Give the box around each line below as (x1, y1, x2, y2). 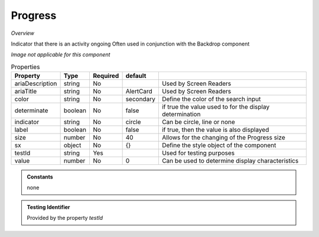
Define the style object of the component (161, 141, 276, 150)
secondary (125, 95, 156, 103)
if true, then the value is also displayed (161, 126, 269, 134)
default (125, 72, 147, 80)
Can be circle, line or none (161, 118, 236, 126)
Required (92, 72, 119, 80)
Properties (11, 63, 40, 71)
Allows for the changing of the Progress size (161, 134, 286, 142)
